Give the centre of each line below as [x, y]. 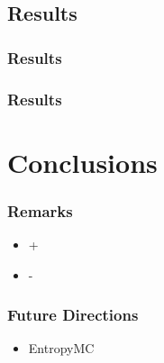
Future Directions [73, 315]
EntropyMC [61, 348]
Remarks [40, 210]
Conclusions [82, 162]
